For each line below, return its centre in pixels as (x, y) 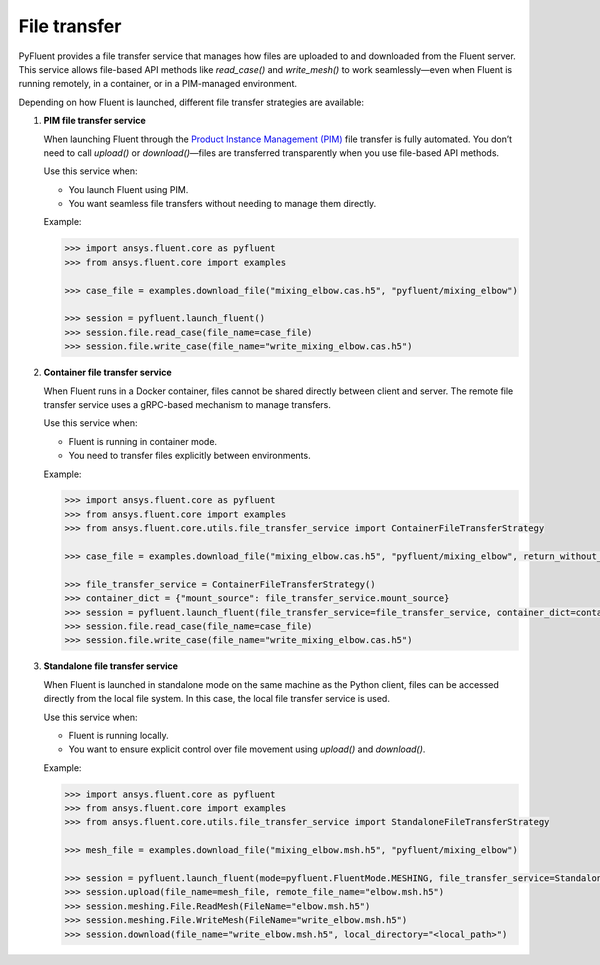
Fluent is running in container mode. (143, 441)
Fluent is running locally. (118, 735)
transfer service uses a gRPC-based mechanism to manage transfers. (187, 404)
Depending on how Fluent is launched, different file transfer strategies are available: (191, 102)
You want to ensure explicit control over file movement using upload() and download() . (247, 749)
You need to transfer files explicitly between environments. (189, 456)
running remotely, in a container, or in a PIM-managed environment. (157, 84)
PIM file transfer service (95, 121)
